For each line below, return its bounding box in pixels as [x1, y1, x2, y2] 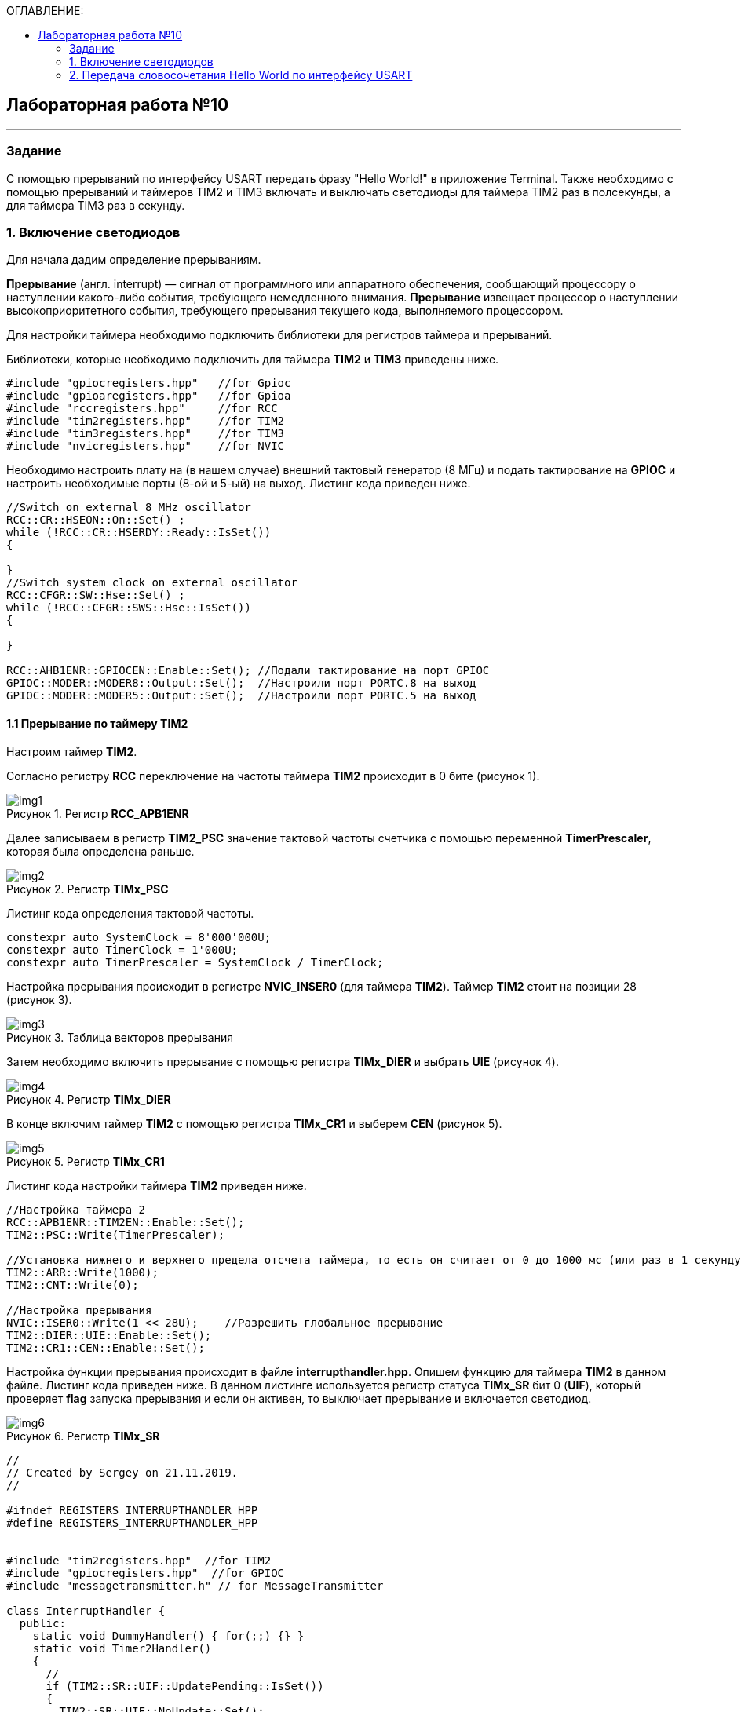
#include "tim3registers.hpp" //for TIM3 [6, 427, 285, 440]
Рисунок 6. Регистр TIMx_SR [6, 1429, 160, 1443]
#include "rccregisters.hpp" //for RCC [6, 402, 278, 415]
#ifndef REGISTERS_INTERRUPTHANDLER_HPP [6, 1503, 258, 1517]
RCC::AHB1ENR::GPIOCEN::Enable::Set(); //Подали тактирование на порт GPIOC [6, 664, 490, 677]
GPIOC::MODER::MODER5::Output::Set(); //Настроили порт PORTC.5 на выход [6, 689, 476, 703]
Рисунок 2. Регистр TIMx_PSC [6, 882, 169, 896]
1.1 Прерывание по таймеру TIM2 [6, 716, 188, 730]
